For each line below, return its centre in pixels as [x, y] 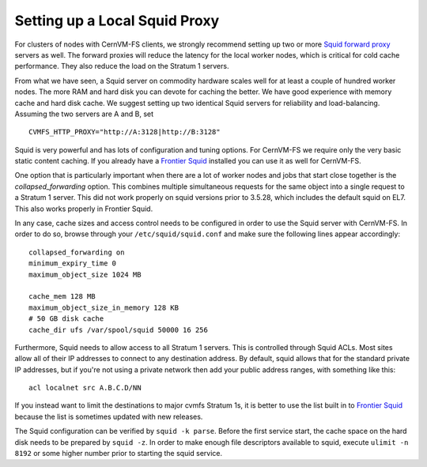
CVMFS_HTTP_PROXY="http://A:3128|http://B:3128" [125, 132]
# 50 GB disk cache [66, 319]
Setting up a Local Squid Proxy [117, 21]
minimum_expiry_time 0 [73, 264]
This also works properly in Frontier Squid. [84, 209]
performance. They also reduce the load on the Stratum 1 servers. [122, 66]
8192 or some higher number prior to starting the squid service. [119, 454]
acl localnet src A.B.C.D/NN [85, 388]
